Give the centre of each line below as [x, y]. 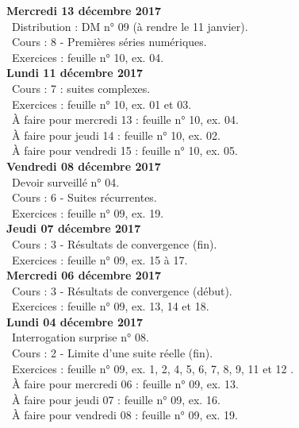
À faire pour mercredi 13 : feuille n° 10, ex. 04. [125, 120]
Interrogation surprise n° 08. [80, 337]
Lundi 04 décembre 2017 [75, 321]
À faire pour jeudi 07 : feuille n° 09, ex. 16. [116, 399]
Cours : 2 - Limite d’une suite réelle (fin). [112, 353]
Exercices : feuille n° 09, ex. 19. [88, 212]
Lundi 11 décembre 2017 [75, 73]
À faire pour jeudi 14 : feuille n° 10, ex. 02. [116, 135]
